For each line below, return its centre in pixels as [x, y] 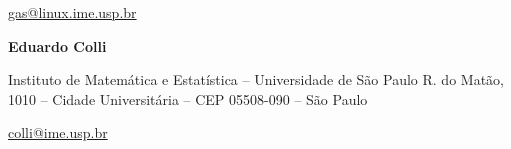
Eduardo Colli [57, 45]
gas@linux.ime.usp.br [72, 12]
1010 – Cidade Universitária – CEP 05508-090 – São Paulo [188, 98]
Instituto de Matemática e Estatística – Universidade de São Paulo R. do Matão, [256, 79]
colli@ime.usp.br [58, 132]
